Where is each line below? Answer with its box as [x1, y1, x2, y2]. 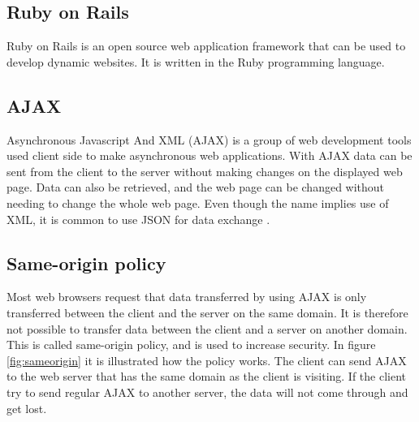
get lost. [6, 399, 47, 416]
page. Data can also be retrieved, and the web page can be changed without [6, 179, 385, 196]
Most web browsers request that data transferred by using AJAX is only [6, 288, 367, 305]
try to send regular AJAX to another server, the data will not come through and [6, 383, 408, 400]
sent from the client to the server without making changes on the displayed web [6, 162, 403, 179]
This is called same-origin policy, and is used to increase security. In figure [6, 336, 376, 353]
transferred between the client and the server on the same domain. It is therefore [6, 304, 408, 321]
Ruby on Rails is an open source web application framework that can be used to [6, 37, 406, 54]
